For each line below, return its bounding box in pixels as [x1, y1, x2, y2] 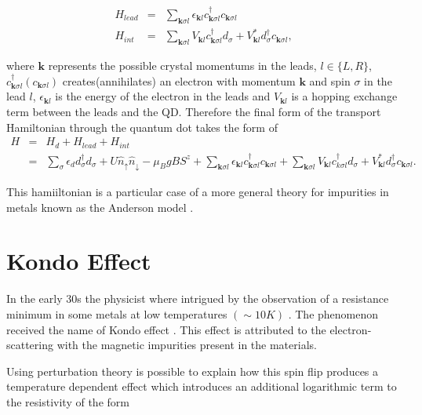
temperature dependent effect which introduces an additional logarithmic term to [6, 378, 397, 395]
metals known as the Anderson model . [6, 198, 194, 215]
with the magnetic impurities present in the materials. [56, 337, 317, 353]
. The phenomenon [288, 305, 379, 322]
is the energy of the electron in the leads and [55, 88, 271, 104]
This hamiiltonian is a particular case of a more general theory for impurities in [6, 184, 389, 200]
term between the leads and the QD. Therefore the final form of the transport [6, 104, 381, 120]
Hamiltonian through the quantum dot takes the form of [6, 118, 278, 135]
